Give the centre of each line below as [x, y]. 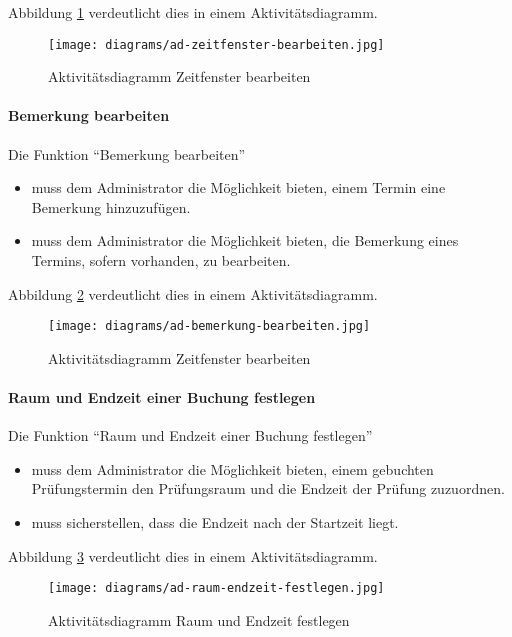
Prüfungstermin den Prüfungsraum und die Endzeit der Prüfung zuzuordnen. [268, 488]
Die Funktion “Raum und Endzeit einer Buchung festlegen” [190, 435]
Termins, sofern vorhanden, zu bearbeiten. [161, 260]
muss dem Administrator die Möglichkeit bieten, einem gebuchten [232, 468]
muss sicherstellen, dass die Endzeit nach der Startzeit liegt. [215, 522]
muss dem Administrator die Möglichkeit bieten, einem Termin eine [238, 187]
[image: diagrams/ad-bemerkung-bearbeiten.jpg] [209, 326]
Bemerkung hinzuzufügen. [111, 206]
